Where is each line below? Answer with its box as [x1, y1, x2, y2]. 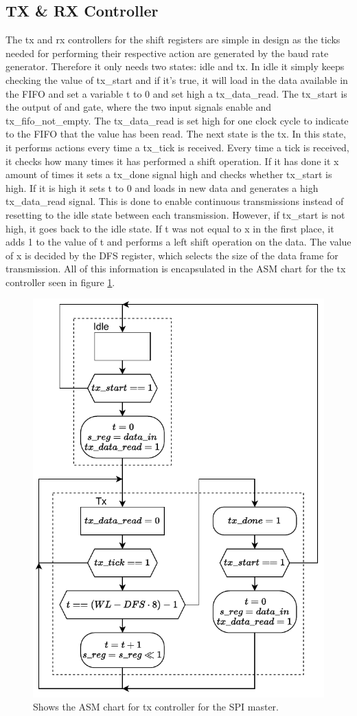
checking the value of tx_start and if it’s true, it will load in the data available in [5, 72, 348, 87]
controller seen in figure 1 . [5, 274, 115, 289]
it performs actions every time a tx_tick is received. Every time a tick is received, [5, 140, 349, 154]
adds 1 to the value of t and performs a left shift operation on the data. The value [5, 235, 352, 249]
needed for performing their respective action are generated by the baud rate [5, 45, 329, 60]
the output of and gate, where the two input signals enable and [5, 100, 272, 114]
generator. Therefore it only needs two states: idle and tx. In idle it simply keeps [5, 59, 345, 74]
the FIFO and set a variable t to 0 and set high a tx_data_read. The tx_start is [5, 86, 347, 100]
